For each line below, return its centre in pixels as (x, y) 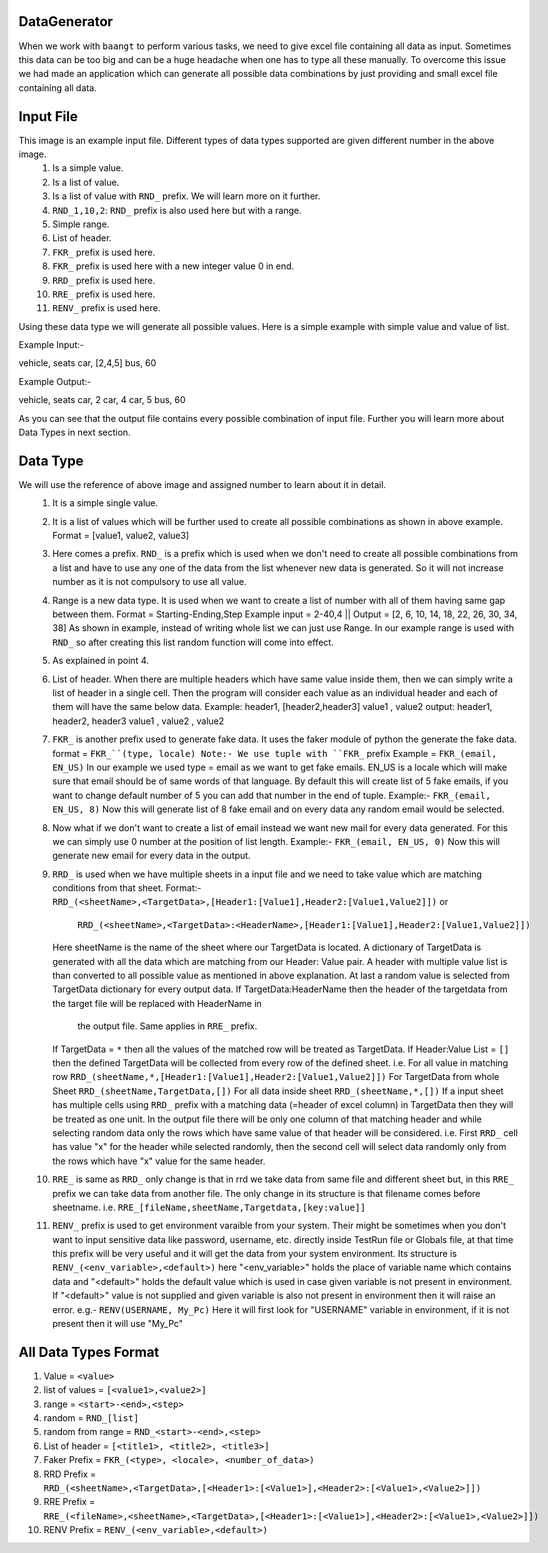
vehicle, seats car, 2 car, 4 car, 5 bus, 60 (102, 400)
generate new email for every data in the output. (151, 856)
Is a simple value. (88, 168)
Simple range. (81, 224)
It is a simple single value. (105, 503)
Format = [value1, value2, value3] (121, 536)
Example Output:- (55, 381)
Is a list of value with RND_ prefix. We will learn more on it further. (186, 196)
